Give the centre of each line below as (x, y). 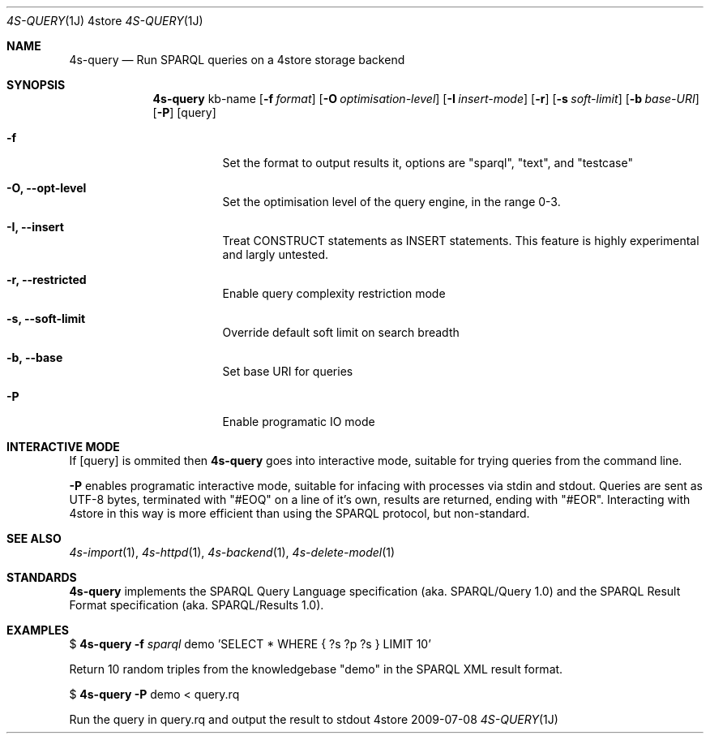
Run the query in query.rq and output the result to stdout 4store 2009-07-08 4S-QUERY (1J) (314, 719)
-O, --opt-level (47, 188)
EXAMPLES (38, 630)
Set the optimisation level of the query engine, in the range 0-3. (391, 202)
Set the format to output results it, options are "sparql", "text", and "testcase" (428, 163)
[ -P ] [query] (184, 112)
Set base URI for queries (288, 371)
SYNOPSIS (36, 85)
